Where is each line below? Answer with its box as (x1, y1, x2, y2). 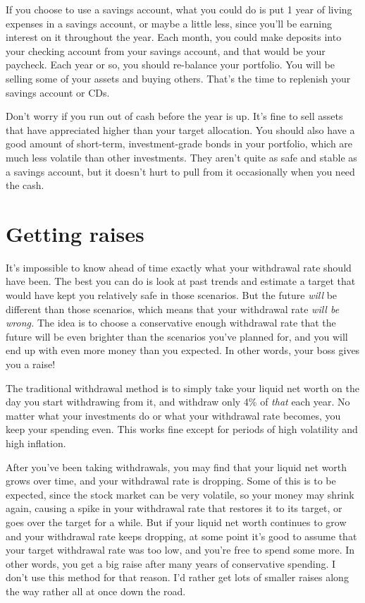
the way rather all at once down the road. (6, 583, 186, 598)
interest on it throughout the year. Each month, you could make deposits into (6, 30, 342, 44)
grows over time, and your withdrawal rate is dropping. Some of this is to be (6, 473, 336, 488)
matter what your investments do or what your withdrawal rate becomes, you (6, 408, 341, 422)
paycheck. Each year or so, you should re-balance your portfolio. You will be (6, 57, 335, 72)
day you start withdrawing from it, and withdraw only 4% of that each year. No (6, 394, 350, 409)
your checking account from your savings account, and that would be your (6, 43, 326, 58)
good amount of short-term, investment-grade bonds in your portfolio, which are (6, 136, 353, 151)
